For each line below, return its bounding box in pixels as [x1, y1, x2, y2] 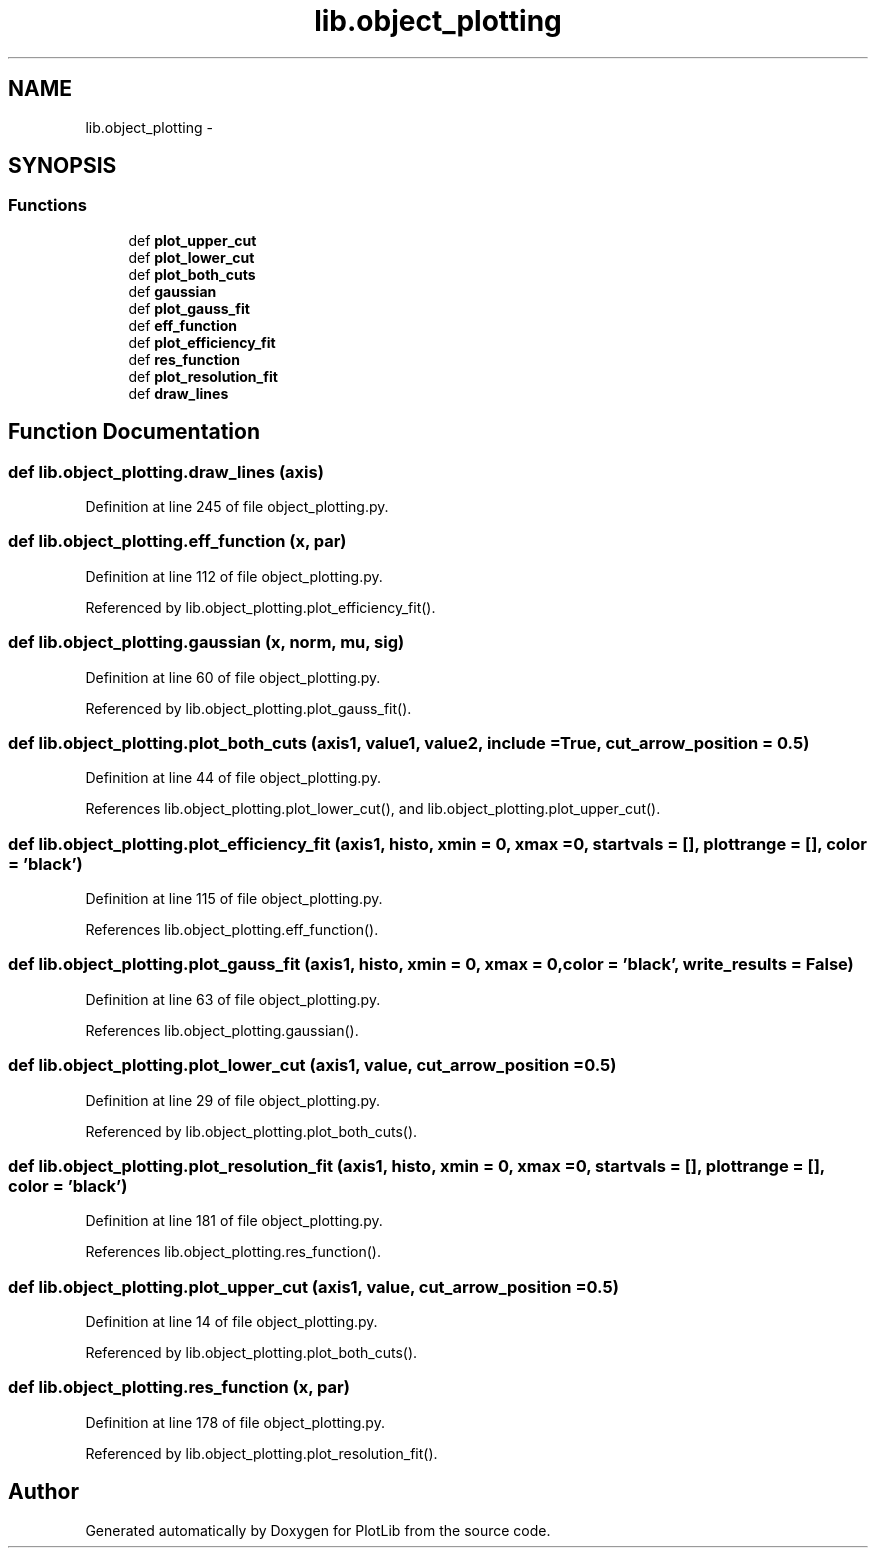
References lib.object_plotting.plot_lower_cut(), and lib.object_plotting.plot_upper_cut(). [85, 800, 661, 818]
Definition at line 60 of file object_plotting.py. [85, 668, 381, 686]
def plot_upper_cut [128, 231, 257, 249]
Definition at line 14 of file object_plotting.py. [85, 1313, 378, 1331]
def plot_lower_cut [128, 248, 255, 266]
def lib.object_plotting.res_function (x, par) [8, 1377, 350, 1398]
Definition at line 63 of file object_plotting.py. [85, 990, 381, 1008]
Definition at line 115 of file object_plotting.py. [85, 890, 383, 908]
